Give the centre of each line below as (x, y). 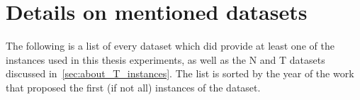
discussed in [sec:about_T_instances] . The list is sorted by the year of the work (180, 73)
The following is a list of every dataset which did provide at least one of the (170, 46)
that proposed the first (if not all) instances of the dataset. (133, 87)
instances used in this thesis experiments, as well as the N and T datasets (165, 59)
